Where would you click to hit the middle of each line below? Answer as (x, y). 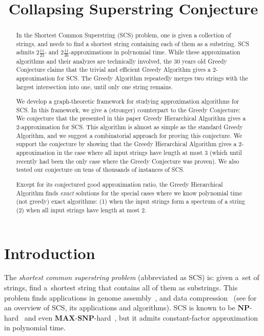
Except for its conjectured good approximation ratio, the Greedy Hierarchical (119, 184)
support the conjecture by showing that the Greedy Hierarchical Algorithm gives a (126, 144)
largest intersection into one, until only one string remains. (94, 86)
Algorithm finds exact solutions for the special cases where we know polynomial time (129, 193)
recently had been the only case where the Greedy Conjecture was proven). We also (128, 161)
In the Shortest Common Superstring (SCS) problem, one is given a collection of (124, 35)
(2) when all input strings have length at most (78, 210)
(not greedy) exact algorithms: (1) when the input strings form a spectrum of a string (130, 201)
